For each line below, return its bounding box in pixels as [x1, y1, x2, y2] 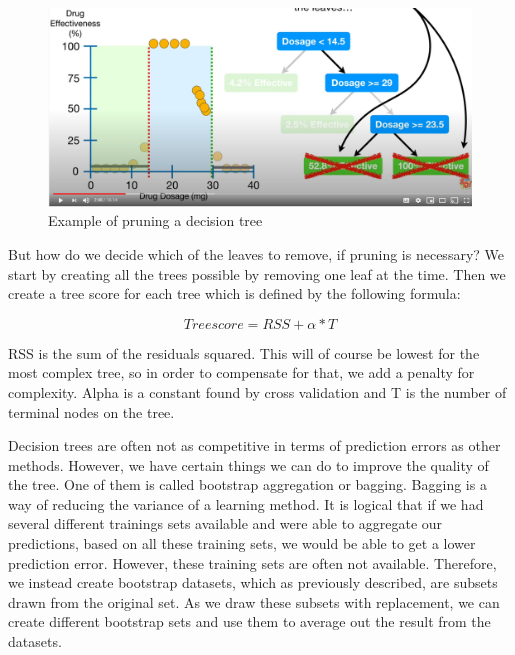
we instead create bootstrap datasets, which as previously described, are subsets [8, 572, 498, 593]
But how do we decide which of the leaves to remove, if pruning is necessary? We [8, 243, 504, 264]
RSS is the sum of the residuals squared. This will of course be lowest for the [8, 342, 480, 363]
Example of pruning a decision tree [48, 210, 263, 231]
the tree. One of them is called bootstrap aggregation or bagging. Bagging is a [8, 474, 487, 495]
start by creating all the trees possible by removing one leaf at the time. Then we [8, 263, 506, 284]
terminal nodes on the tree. [8, 401, 175, 422]
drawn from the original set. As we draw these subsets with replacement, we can [8, 591, 500, 612]
